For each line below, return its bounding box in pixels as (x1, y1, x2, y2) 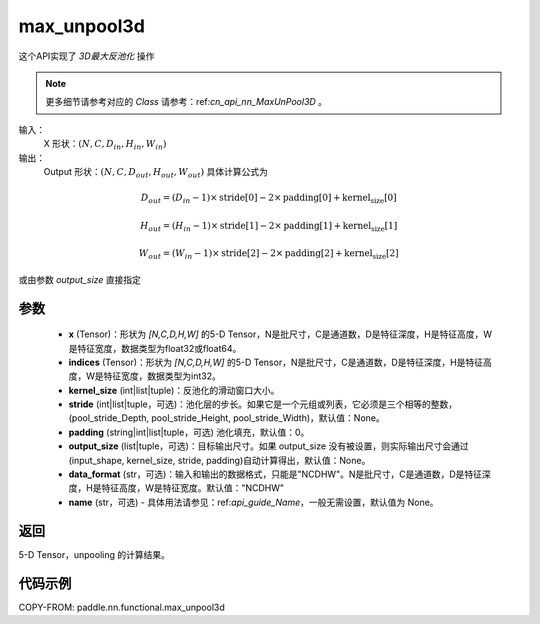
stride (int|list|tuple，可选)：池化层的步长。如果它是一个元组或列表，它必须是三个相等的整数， (68, 398, 458, 410)
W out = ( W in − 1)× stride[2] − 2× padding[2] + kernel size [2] (138, 248, 399, 261)
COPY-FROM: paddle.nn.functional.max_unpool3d (18, 601, 225, 613)
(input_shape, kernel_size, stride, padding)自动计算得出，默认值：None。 (68, 454, 371, 466)
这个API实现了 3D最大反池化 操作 (18, 50, 155, 62)
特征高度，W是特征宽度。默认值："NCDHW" (101, 482, 285, 494)
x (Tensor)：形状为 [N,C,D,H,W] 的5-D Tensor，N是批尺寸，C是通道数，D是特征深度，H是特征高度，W (68, 328, 493, 340)
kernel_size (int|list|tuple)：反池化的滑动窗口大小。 (68, 384, 280, 396)
